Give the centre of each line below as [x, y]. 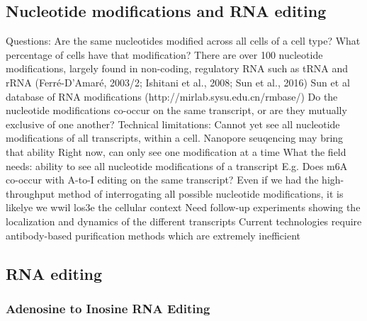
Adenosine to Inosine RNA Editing [108, 308]
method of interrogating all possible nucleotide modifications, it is [201, 193]
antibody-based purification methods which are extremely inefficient [153, 235]
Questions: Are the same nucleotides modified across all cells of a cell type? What [183, 41]
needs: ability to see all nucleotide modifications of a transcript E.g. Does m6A [177, 165]
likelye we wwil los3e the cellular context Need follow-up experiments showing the [183, 207]
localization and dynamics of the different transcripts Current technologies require [184, 221]
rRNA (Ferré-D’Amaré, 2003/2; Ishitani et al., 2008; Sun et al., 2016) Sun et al [178, 82]
